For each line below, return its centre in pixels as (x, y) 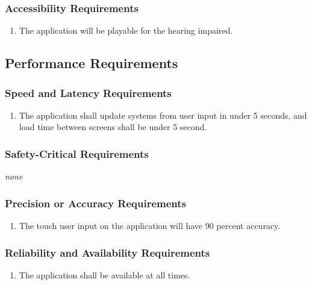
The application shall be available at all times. (105, 274)
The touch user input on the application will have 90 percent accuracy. (150, 226)
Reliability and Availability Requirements (108, 252)
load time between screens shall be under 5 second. (113, 127)
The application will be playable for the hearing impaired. (126, 30)
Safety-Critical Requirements (77, 153)
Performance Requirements (92, 63)
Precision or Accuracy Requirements (96, 203)
